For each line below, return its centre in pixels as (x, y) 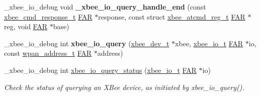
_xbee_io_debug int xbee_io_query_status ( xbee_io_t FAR (100, 70)
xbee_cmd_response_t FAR (48, 16)
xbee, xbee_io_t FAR (209, 43)
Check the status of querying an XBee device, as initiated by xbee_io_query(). (124, 87)
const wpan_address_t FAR (48, 53)
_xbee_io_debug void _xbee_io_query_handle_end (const (105, 7)
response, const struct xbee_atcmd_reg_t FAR (172, 16)
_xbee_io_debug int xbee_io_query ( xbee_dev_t (87, 43)
